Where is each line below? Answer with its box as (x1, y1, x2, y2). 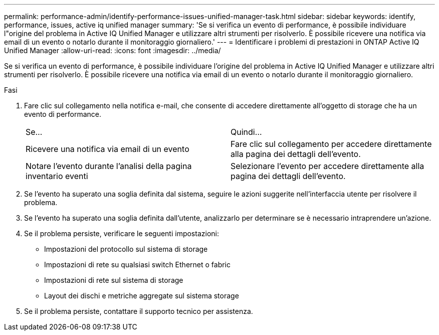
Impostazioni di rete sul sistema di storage (44, 276, 183, 284)
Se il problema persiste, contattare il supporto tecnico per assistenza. (24, 307, 253, 315)
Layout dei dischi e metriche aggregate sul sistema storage (44, 291, 239, 300)
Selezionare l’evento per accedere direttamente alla (231, 161, 424, 171)
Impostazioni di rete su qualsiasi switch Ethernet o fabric (44, 260, 231, 269)
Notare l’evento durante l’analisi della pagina (26, 161, 192, 171)
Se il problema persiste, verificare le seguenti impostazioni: (24, 229, 219, 238)
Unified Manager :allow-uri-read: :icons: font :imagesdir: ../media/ (4, 46, 221, 55)
